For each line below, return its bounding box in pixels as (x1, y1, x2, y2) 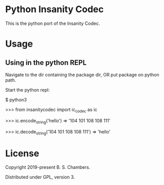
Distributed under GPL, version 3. (5, 174, 75, 180)
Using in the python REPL (5, 58, 87, 67)
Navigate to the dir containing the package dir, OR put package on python (5, 71, 159, 78)
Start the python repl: (5, 87, 50, 93)
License (5, 147, 40, 159)
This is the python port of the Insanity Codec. (5, 20, 100, 26)
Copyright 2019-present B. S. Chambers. (5, 164, 90, 170)
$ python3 (5, 96, 27, 102)
